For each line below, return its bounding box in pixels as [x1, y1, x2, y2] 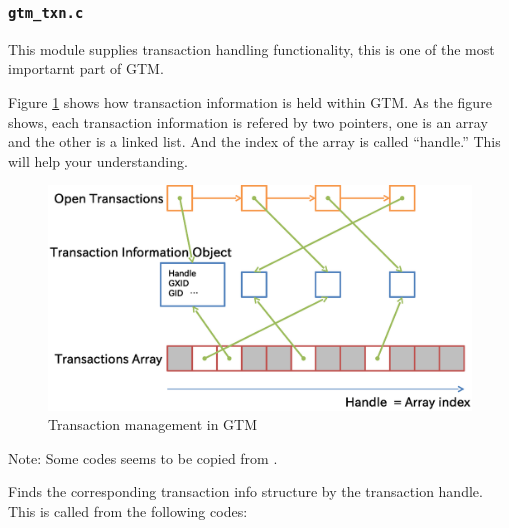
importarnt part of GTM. [8, 58, 164, 79]
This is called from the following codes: [8, 500, 248, 521]
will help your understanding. [8, 150, 188, 171]
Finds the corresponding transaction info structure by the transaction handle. [8, 481, 483, 502]
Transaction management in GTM [48, 414, 258, 435]
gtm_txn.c [8, 4, 84, 21]
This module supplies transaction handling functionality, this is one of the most [8, 38, 495, 59]
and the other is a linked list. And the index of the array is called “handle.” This [8, 131, 501, 152]
